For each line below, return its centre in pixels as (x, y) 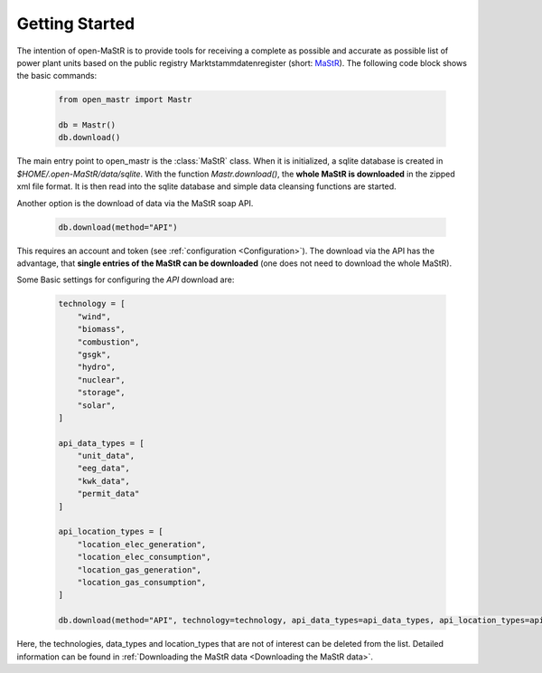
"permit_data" (108, 494)
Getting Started (76, 24)
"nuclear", (101, 379)
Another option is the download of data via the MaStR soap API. (135, 203)
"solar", (97, 405)
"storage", (101, 393)
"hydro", (97, 367)
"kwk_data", (104, 481)
